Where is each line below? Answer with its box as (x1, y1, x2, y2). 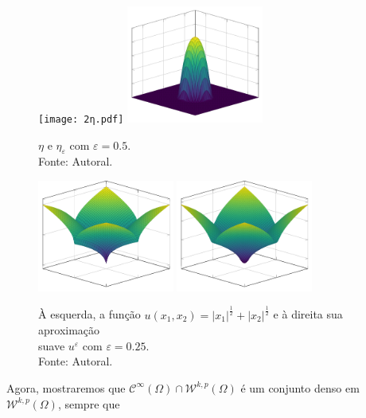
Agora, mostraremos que (6, 379, 126, 396)
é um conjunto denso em (240, 379, 360, 396)
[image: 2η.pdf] (38, 114, 124, 126)
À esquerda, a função (38, 306, 141, 322)
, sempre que (57, 395, 120, 412)
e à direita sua (273, 306, 343, 322)
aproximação (38, 322, 100, 338)
